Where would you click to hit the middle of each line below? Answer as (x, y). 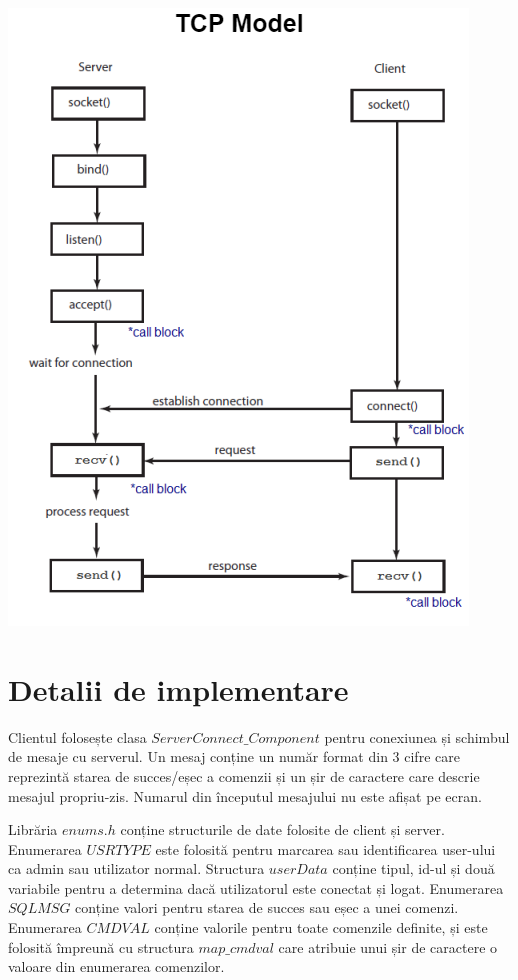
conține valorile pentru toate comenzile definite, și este (321, 927)
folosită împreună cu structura (101, 946)
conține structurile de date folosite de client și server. (282, 829)
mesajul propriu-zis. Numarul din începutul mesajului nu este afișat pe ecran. (245, 795)
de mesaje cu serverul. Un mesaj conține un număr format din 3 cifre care (234, 756)
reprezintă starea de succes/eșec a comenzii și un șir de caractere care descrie (244, 775)
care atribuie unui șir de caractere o (388, 946)
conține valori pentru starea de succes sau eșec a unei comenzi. (267, 907)
